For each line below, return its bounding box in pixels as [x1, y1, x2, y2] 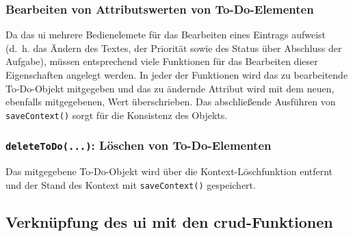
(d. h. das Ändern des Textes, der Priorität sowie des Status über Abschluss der [5, 40, 342, 55]
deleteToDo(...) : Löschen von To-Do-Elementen [5, 137, 272, 154]
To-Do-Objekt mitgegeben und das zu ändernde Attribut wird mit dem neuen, [5, 81, 335, 95]
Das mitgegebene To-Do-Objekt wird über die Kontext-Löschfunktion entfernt [5, 164, 333, 179]
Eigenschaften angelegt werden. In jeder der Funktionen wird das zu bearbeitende [5, 68, 348, 81]
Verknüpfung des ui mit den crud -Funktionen [5, 211, 333, 232]
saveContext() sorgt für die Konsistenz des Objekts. [5, 107, 228, 122]
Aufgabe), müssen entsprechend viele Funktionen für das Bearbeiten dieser [5, 54, 318, 68]
